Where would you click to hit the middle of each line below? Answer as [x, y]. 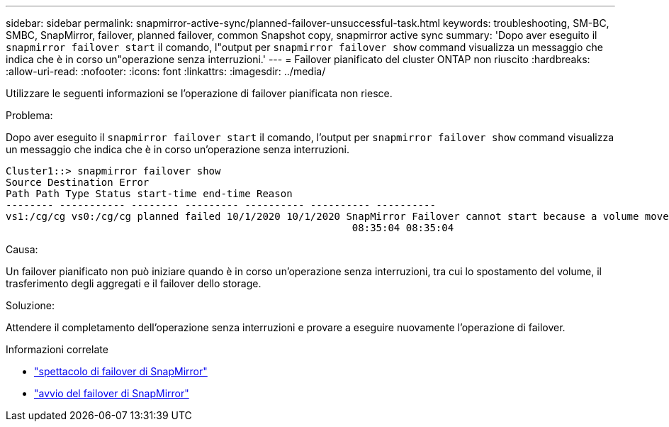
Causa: [22, 249]
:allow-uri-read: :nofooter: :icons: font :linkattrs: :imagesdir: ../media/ [166, 71]
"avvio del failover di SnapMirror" [112, 393]
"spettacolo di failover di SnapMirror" [121, 371]
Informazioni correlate [57, 349]
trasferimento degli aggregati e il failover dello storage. [134, 283]
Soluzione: [30, 305]
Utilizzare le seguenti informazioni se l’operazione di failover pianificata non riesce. [199, 93]
